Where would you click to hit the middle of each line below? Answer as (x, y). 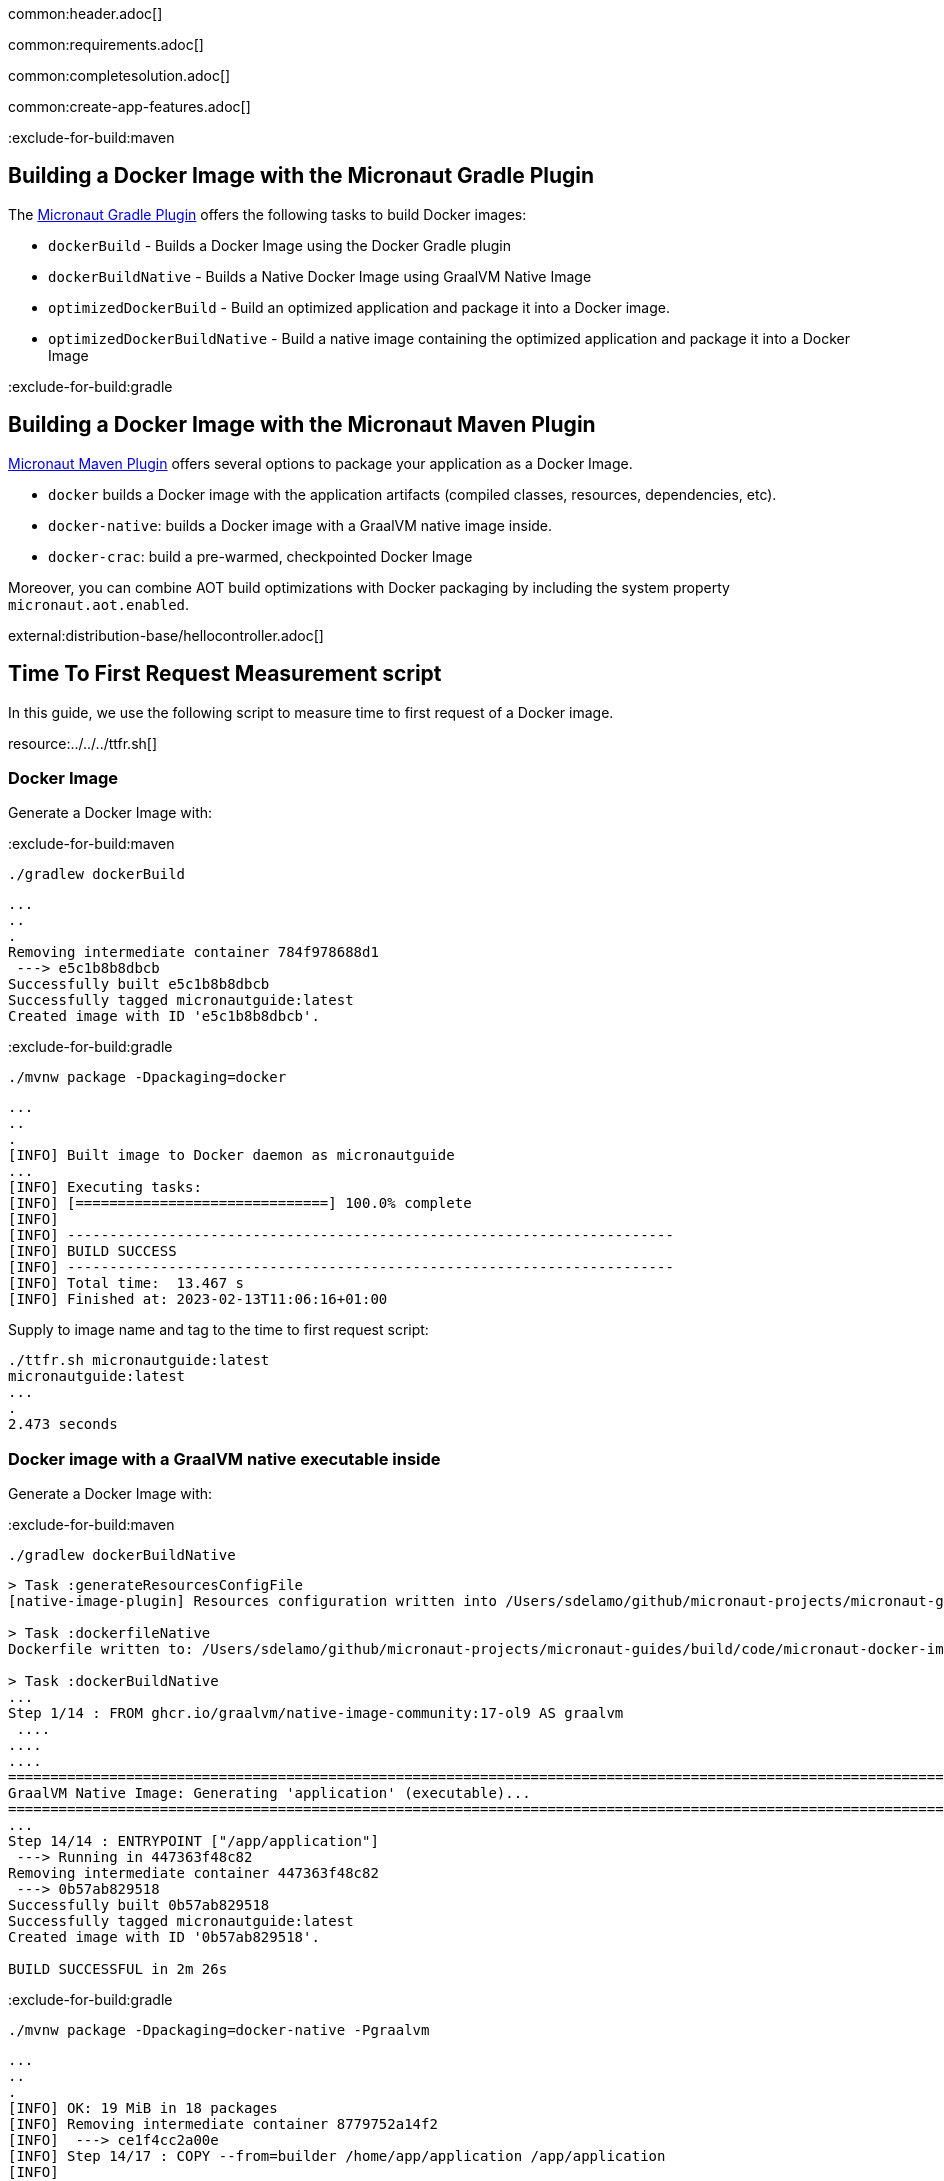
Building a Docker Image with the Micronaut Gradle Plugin (301, 176)
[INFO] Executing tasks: (105, 1187)
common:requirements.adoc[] (106, 44)
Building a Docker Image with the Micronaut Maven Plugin (302, 425)
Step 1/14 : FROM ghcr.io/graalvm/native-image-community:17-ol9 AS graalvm (316, 1713)
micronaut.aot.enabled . (99, 604)
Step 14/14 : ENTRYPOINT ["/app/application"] (193, 1841)
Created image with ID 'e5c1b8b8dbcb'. (164, 1016)
